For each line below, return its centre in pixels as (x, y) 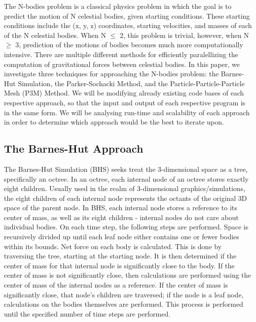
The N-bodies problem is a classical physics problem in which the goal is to (118, 6)
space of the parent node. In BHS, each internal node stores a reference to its (121, 208)
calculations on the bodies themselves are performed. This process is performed (124, 304)
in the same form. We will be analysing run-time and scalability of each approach (127, 112)
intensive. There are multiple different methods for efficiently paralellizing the (121, 54)
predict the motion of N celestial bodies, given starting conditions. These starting (127, 16)
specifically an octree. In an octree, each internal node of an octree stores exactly (126, 178)
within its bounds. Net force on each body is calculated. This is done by (113, 246)
